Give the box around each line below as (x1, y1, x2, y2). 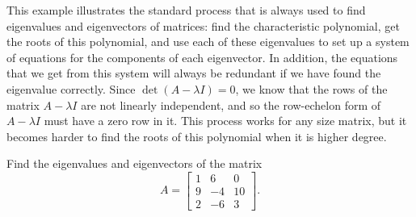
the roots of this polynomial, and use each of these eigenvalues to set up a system (6, 33, 410, 50)
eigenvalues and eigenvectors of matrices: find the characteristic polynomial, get (6, 17, 400, 34)
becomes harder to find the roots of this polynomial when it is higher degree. (6, 127, 387, 144)
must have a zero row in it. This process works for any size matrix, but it (44, 112, 407, 129)
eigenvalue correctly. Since (6, 80, 136, 97)
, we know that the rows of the (235, 80, 388, 97)
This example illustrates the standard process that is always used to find (6, 2, 366, 18)
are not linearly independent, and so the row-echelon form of (81, 96, 381, 113)
